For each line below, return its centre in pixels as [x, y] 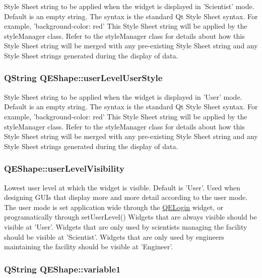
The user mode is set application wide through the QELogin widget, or [114, 207]
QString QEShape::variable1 [62, 269]
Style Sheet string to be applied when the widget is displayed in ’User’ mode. [123, 96]
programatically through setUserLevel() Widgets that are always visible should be [130, 217]
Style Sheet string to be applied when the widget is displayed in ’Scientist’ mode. [129, 6]
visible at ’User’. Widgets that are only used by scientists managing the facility [126, 226]
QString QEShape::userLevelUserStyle [83, 78]
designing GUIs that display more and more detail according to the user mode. [126, 197]
